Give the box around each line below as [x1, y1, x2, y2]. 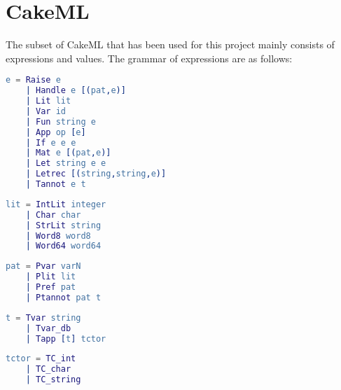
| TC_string [25, 375, 81, 385]
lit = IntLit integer [6, 199, 106, 209]
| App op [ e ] [25, 127, 86, 137]
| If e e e [25, 137, 76, 148]
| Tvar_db [25, 323, 71, 333]
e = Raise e [6, 75, 61, 85]
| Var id [25, 106, 66, 116]
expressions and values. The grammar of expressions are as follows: [6, 50, 293, 65]
